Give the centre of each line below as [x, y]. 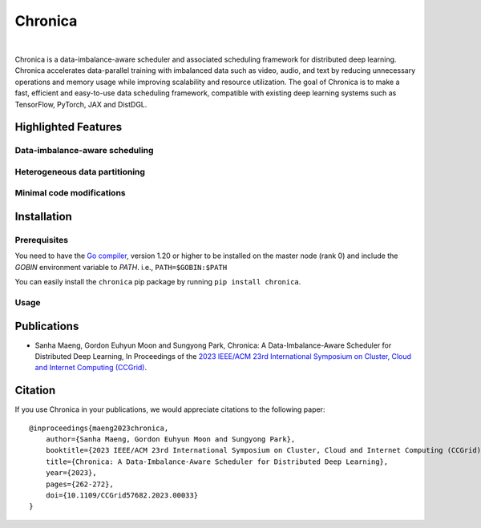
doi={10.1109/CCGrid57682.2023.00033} [122, 496]
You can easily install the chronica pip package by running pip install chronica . [158, 282]
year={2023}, [71, 473]
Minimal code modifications [70, 193]
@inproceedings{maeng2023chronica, [99, 428]
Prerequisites [41, 240]
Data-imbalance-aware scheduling [84, 151]
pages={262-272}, [79, 484]
